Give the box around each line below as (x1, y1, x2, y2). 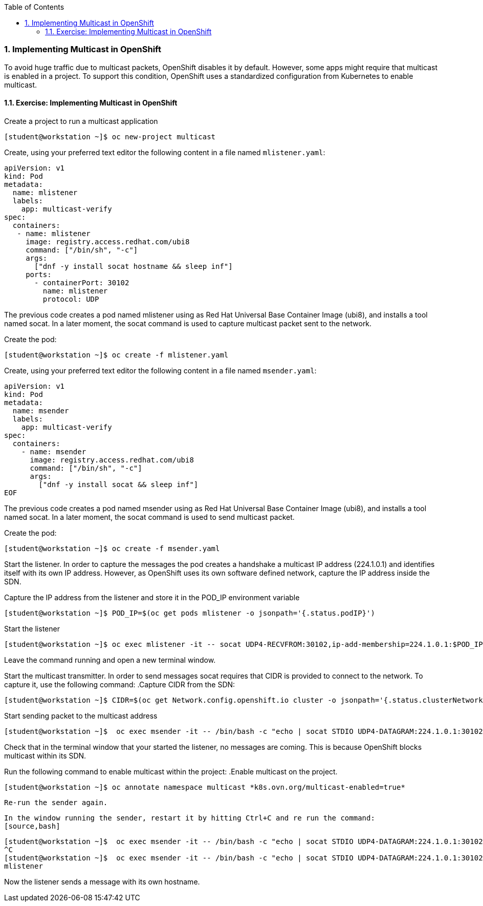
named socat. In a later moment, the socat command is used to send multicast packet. (4, 512, 295, 521)
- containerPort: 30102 (34, 278, 129, 287)
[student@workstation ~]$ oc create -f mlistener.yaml (4, 350, 229, 359)
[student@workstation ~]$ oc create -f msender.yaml (4, 544, 220, 553)
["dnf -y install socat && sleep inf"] (38, 480, 199, 489)
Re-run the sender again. (4, 798, 108, 807)
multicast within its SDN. (4, 751, 86, 760)
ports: (26, 270, 52, 279)
